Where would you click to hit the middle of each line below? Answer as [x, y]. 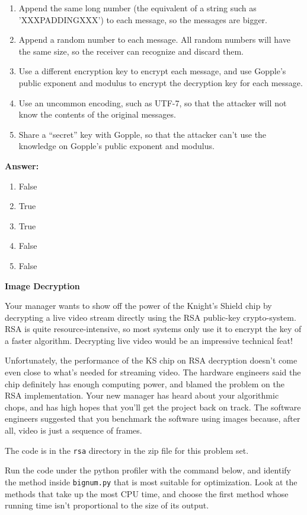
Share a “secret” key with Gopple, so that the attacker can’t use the [143, 134]
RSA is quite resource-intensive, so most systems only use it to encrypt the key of [153, 329]
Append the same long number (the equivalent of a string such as [137, 8]
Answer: [22, 165]
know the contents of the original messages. [97, 114]
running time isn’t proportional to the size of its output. [107, 505]
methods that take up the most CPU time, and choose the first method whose [147, 493]
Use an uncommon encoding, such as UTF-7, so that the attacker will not [153, 102]
